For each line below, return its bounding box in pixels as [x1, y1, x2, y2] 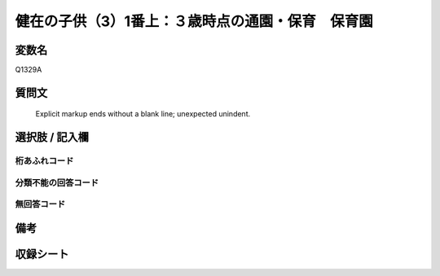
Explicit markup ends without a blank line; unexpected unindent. [35, 109, 251, 119]
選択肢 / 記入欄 [15, 130, 90, 144]
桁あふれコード [15, 156, 74, 167]
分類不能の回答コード [15, 177, 99, 188]
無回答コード [15, 199, 66, 210]
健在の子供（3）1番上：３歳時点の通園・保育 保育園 [15, 12, 374, 30]
